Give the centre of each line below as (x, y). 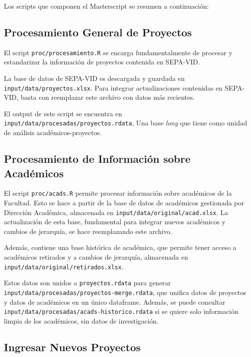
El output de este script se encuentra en (63, 113)
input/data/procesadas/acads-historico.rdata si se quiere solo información (121, 311)
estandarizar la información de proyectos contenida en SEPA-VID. (102, 62)
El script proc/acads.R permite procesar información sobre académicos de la (118, 193)
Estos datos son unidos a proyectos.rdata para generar (88, 283)
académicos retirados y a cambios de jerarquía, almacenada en (96, 257)
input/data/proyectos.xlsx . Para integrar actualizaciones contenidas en (113, 87)
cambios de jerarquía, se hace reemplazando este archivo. (88, 231)
